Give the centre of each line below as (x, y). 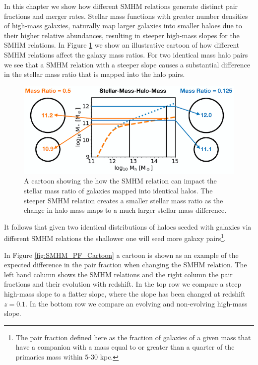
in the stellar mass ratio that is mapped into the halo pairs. (95, 74)
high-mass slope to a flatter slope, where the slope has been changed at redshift (125, 293)
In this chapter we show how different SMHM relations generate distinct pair (121, 6)
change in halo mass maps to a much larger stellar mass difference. (125, 210)
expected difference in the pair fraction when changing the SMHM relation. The (126, 265)
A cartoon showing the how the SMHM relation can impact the (120, 181)
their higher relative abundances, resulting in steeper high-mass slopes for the (122, 35)
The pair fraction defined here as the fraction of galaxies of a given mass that (133, 337)
